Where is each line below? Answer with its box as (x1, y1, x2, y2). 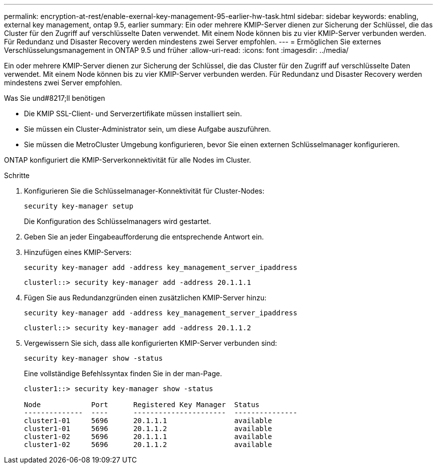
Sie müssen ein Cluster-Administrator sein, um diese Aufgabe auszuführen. (24, 125, 271, 133)
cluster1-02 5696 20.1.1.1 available (24, 433, 272, 441)
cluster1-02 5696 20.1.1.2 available (24, 441, 272, 449)
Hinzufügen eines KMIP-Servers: (24, 248, 132, 256)
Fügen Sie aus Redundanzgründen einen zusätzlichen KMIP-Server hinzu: (24, 293, 266, 302)
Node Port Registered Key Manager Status (24, 401, 260, 409)
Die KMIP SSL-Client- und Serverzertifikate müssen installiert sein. (24, 109, 242, 118)
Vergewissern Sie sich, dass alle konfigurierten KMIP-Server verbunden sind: (24, 339, 277, 347)
